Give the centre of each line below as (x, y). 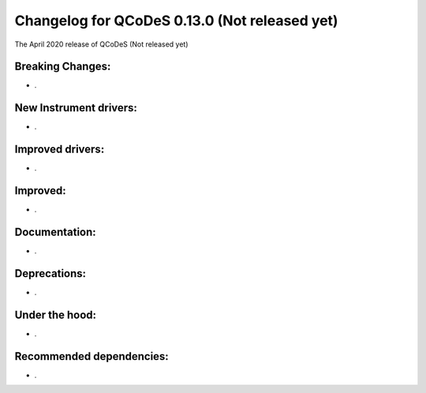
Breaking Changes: (63, 67)
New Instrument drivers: (76, 108)
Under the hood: (56, 314)
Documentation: (55, 232)
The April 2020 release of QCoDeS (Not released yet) (101, 44)
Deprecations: (50, 273)
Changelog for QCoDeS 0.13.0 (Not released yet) (176, 21)
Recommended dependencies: (92, 356)
